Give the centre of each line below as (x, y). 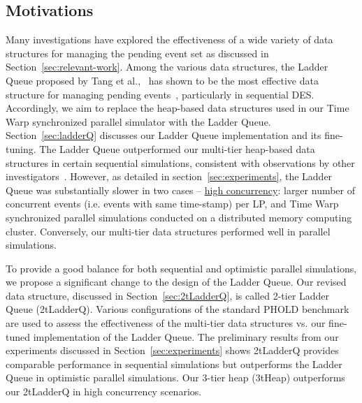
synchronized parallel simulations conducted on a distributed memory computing (179, 217)
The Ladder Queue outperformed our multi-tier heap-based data (177, 148)
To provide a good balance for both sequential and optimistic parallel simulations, (181, 268)
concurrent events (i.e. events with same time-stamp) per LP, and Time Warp (172, 204)
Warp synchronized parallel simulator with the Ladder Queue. (138, 121)
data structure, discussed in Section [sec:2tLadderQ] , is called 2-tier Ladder (168, 295)
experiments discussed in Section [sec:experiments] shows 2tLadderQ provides (172, 350)
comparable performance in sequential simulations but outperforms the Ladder (174, 364)
